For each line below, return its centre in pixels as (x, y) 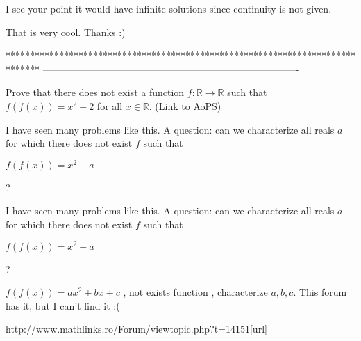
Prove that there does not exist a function (95, 92)
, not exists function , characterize (195, 292)
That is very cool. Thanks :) (66, 32)
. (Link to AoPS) (185, 105)
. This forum (320, 292)
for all (110, 105)
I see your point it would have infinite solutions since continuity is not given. (169, 8)
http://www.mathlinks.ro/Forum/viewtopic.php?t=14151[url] (136, 329)
